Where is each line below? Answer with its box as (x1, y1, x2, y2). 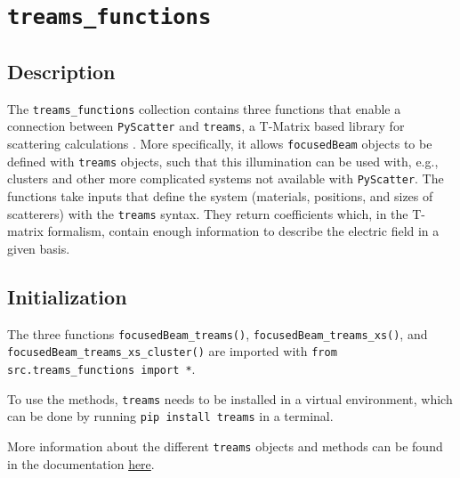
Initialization (7, 282, 127, 310)
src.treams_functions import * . (7, 359, 196, 377)
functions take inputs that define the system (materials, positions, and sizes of (7, 186, 433, 205)
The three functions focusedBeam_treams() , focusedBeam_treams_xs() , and (7, 324, 428, 343)
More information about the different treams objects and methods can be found (7, 436, 443, 455)
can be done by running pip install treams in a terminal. (7, 407, 334, 425)
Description (7, 57, 116, 85)
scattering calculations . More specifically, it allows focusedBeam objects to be (7, 134, 432, 153)
